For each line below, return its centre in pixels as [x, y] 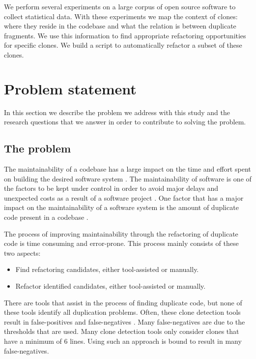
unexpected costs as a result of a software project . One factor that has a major [124, 197]
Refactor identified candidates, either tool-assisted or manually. [111, 286]
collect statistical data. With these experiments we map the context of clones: [121, 16]
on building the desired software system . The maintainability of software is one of [128, 178]
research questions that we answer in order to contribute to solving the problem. [125, 122]
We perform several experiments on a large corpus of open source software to [120, 6]
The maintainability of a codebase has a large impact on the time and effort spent [128, 169]
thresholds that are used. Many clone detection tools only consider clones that [122, 331]
